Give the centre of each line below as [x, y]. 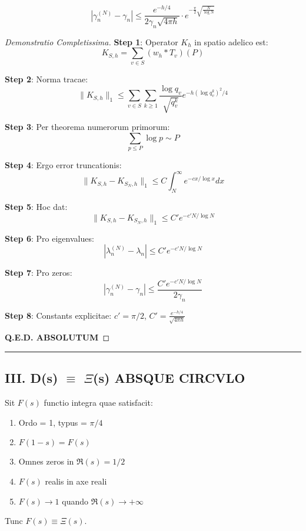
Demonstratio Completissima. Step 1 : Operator [92, 41]
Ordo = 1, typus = [53, 422]
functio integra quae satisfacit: [98, 403]
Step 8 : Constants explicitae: [58, 315]
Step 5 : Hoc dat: [36, 207]
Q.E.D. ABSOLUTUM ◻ [57, 337]
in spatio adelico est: [231, 41]
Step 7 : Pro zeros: [39, 273]
